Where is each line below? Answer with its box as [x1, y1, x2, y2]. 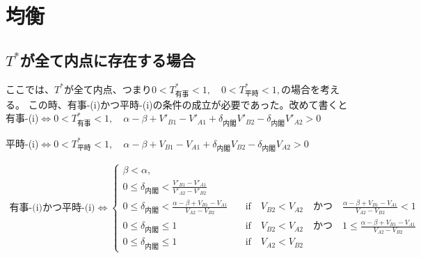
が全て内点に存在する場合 [19, 49, 196, 70]
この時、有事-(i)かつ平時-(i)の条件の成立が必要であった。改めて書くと [28, 97, 348, 111]
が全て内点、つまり [63, 81, 152, 96]
